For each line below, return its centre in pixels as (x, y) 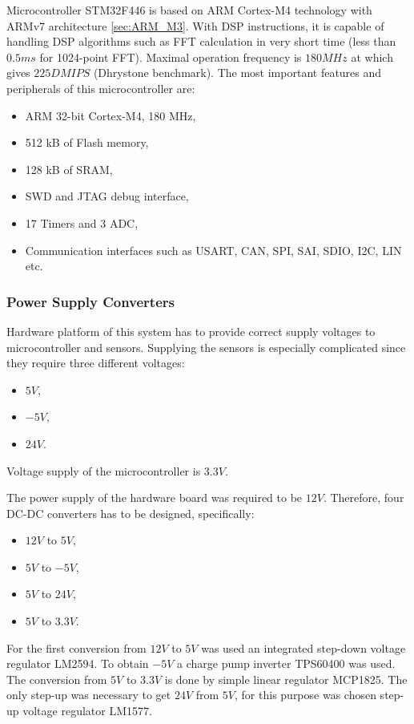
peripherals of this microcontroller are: (101, 88)
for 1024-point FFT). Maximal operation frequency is (171, 57)
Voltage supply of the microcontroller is (104, 470)
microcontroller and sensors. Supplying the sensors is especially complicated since (206, 347)
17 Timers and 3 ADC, (82, 222)
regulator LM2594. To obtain (78, 663)
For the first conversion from (76, 647)
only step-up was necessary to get (89, 695)
